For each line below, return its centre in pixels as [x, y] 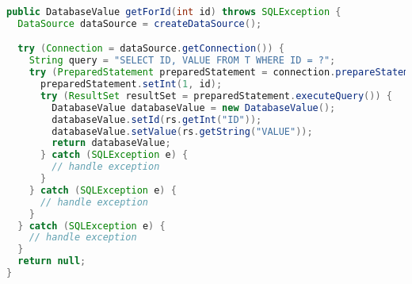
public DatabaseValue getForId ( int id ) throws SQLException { [174, 12]
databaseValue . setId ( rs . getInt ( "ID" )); [157, 119]
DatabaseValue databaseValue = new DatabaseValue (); [194, 107]
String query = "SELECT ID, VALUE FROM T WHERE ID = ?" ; [182, 61]
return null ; [52, 261]
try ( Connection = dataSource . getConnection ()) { [151, 49]
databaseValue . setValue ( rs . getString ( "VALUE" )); [182, 131]
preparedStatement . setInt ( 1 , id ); [131, 84]
